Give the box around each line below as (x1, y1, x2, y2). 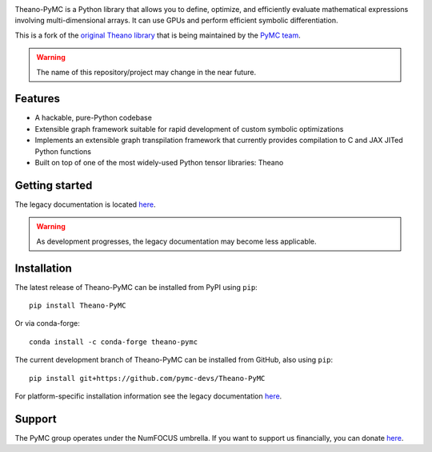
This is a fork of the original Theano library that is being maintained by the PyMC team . (14, 30, 301, 40)
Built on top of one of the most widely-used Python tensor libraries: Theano (34, 158, 284, 168)
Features (14, 92, 60, 105)
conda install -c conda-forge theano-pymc (29, 337, 198, 347)
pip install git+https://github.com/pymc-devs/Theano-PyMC (29, 374, 266, 383)
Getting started (14, 178, 93, 192)
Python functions (34, 146, 92, 156)
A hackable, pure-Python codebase (34, 113, 152, 123)
